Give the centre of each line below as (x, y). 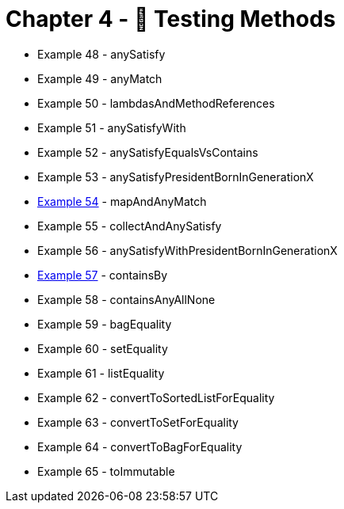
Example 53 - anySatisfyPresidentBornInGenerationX (176, 177)
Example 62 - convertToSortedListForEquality (156, 397)
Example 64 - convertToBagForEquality (140, 446)
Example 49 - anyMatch (100, 78)
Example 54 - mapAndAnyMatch (122, 201)
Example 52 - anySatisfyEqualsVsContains (148, 152)
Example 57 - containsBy (103, 275)
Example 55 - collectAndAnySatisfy (130, 226)
